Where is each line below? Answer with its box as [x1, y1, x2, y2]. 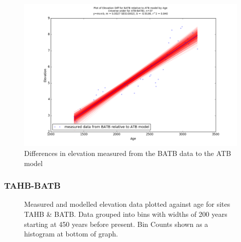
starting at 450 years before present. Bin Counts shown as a [24, 218, 208, 229]
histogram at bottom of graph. [24, 228, 118, 239]
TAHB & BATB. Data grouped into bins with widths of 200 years [24, 208, 227, 219]
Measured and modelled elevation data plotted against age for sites [24, 199, 230, 209]
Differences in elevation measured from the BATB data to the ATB [24, 147, 231, 158]
